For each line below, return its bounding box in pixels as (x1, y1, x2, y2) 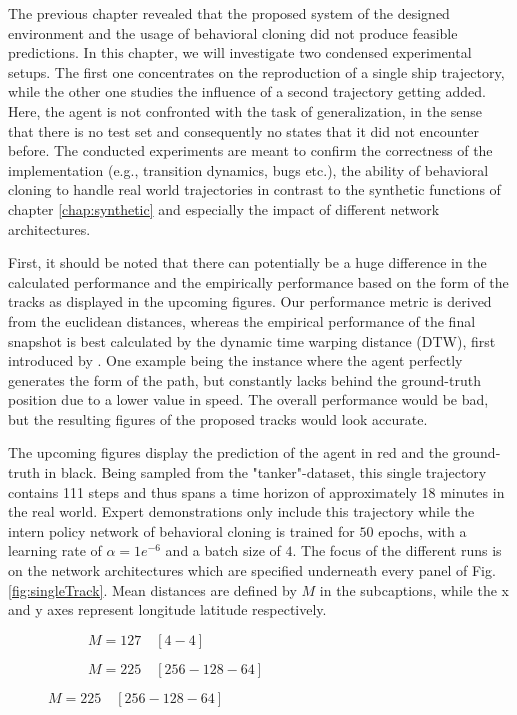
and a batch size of (165, 540, 281, 561)
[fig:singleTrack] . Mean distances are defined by (8, 579, 297, 600)
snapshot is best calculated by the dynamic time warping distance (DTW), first (8, 330, 496, 351)
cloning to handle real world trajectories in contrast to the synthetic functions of (8, 179, 501, 200)
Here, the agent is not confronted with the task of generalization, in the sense (8, 100, 483, 121)
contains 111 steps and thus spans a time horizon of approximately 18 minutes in (8, 481, 505, 502)
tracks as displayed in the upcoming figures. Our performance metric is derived (8, 291, 492, 312)
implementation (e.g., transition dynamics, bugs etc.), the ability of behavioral (8, 159, 489, 180)
